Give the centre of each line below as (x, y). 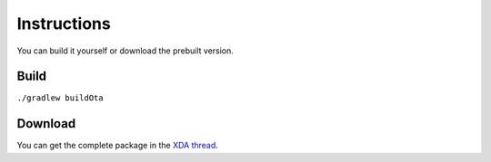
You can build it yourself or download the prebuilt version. (125, 51)
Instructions (64, 24)
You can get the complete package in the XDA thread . (117, 146)
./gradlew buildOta (60, 98)
